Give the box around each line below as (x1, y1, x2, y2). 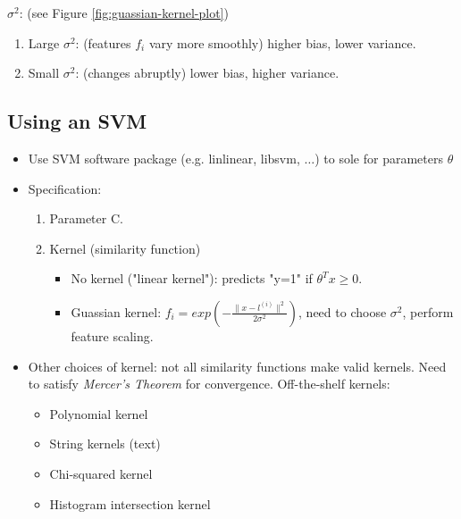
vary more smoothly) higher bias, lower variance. (148, 33, 416, 52)
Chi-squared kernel (49, 464, 153, 482)
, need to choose (298, 302, 387, 321)
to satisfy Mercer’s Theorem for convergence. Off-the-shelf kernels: (28, 374, 390, 393)
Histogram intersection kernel (49, 494, 211, 513)
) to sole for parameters (314, 148, 443, 167)
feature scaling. (71, 326, 154, 345)
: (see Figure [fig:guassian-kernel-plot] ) (19, 4, 229, 21)
